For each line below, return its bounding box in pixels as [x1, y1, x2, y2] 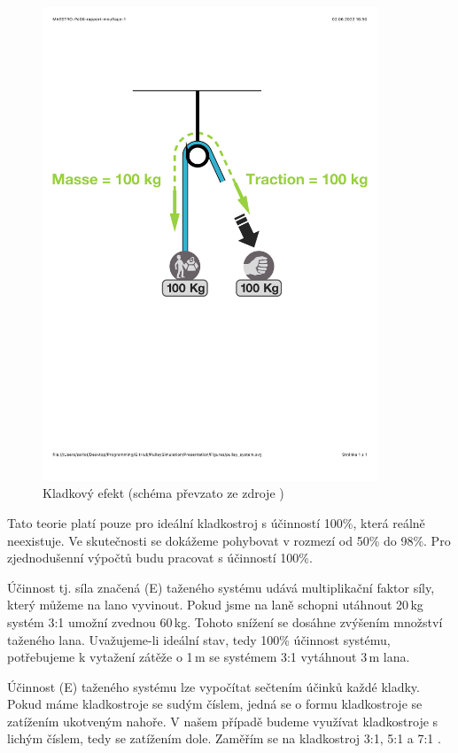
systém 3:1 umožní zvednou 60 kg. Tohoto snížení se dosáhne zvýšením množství [7, 612, 443, 631]
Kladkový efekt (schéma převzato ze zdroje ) [43, 484, 284, 502]
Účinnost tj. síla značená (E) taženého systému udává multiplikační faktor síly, [7, 578, 435, 596]
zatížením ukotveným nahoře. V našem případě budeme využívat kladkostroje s [7, 711, 439, 730]
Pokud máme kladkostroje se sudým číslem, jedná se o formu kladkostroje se [7, 695, 423, 713]
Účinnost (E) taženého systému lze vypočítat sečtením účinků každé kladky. [7, 677, 420, 695]
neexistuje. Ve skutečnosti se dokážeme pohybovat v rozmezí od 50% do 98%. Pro [7, 531, 451, 549]
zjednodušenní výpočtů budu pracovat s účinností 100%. [7, 548, 313, 567]
